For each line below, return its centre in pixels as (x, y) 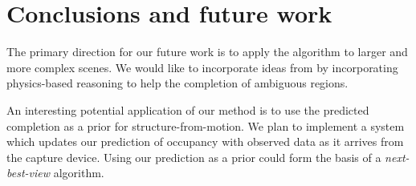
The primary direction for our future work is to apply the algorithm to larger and (207, 52)
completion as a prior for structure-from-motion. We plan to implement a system (206, 125)
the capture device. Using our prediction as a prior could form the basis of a (194, 157)
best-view (29, 173)
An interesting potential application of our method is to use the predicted (188, 109)
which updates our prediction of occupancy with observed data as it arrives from (205, 142)
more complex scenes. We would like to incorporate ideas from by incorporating (202, 67)
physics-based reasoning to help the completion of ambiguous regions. (177, 83)
